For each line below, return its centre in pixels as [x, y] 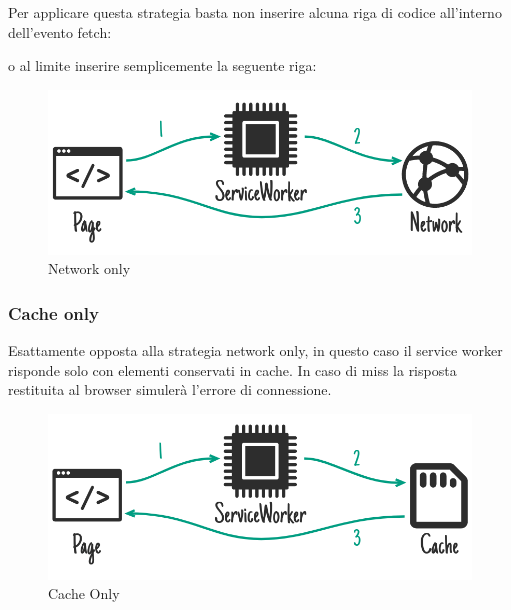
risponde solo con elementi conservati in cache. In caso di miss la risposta [232, 369]
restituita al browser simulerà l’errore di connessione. [170, 389]
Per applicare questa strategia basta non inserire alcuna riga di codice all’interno [255, 12]
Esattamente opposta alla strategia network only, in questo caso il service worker [255, 350]
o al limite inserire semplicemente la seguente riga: [162, 65]
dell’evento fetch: [60, 31]
